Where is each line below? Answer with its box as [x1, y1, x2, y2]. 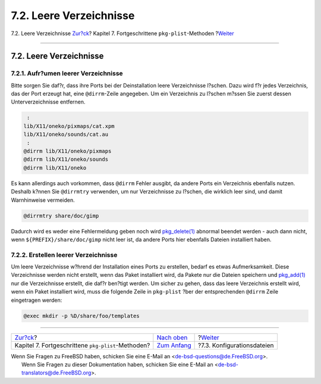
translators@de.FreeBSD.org [21, 369, 92, 376]
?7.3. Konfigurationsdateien [198, 341, 274, 349]
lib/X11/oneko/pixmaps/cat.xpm [23, 123, 115, 129]
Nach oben [156, 333, 188, 342]
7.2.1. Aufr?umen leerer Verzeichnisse [11, 69, 123, 77]
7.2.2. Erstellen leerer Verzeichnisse [11, 251, 118, 259]
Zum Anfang [156, 341, 191, 349]
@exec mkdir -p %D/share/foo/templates [23, 313, 140, 319]
